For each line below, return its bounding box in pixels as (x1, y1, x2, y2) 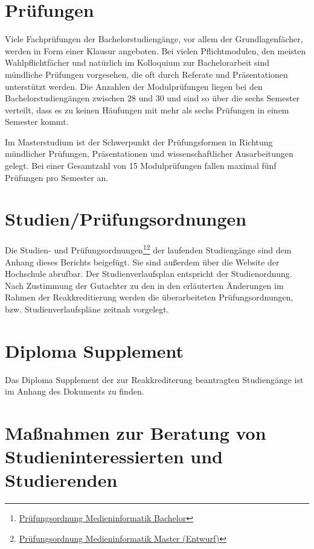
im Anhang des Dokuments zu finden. (5, 385, 144, 398)
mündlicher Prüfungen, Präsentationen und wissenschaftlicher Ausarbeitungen (5, 147, 293, 160)
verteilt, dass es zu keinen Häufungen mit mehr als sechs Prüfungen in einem (5, 103, 289, 116)
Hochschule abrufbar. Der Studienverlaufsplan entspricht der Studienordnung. (5, 267, 292, 280)
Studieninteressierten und (5, 444, 223, 469)
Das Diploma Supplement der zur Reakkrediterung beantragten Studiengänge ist (5, 373, 304, 386)
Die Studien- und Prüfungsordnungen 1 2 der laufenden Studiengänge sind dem (5, 242, 292, 256)
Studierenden (5, 468, 118, 492)
